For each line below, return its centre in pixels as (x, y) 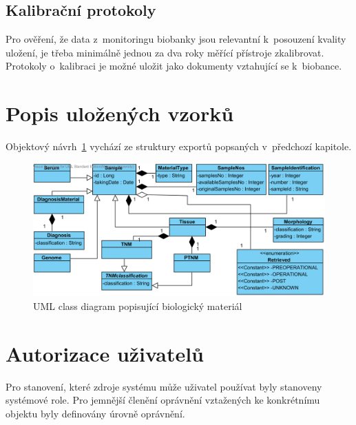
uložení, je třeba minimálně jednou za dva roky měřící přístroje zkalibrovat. (165, 52)
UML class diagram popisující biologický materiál (138, 306)
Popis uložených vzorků (120, 113)
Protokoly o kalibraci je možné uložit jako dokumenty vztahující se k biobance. (174, 66)
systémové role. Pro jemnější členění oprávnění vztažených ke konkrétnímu (163, 400)
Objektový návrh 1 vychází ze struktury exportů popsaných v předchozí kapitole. (179, 146)
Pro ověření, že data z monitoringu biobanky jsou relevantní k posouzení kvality (176, 39)
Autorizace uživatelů (105, 353)
